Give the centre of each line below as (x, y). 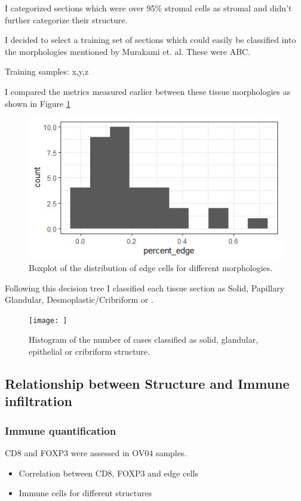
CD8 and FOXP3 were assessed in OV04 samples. (96, 453)
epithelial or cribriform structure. (89, 351)
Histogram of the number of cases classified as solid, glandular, (144, 339)
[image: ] (48, 320)
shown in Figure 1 (38, 103)
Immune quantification (61, 430)
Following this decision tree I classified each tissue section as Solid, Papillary (145, 288)
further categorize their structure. (66, 19)
